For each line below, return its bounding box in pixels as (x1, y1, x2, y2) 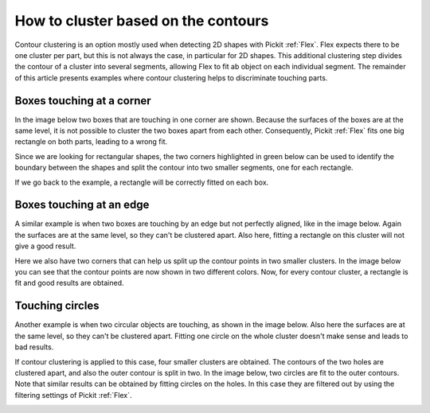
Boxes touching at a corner (14, 94, 151, 107)
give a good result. (14, 241, 76, 251)
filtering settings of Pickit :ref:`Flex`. (14, 390, 132, 399)
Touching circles (14, 299, 100, 313)
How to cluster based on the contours (14, 12, 269, 29)
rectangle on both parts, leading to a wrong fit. (14, 137, 168, 146)
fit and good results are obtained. (14, 279, 124, 288)
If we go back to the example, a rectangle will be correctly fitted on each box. (14, 177, 269, 187)
